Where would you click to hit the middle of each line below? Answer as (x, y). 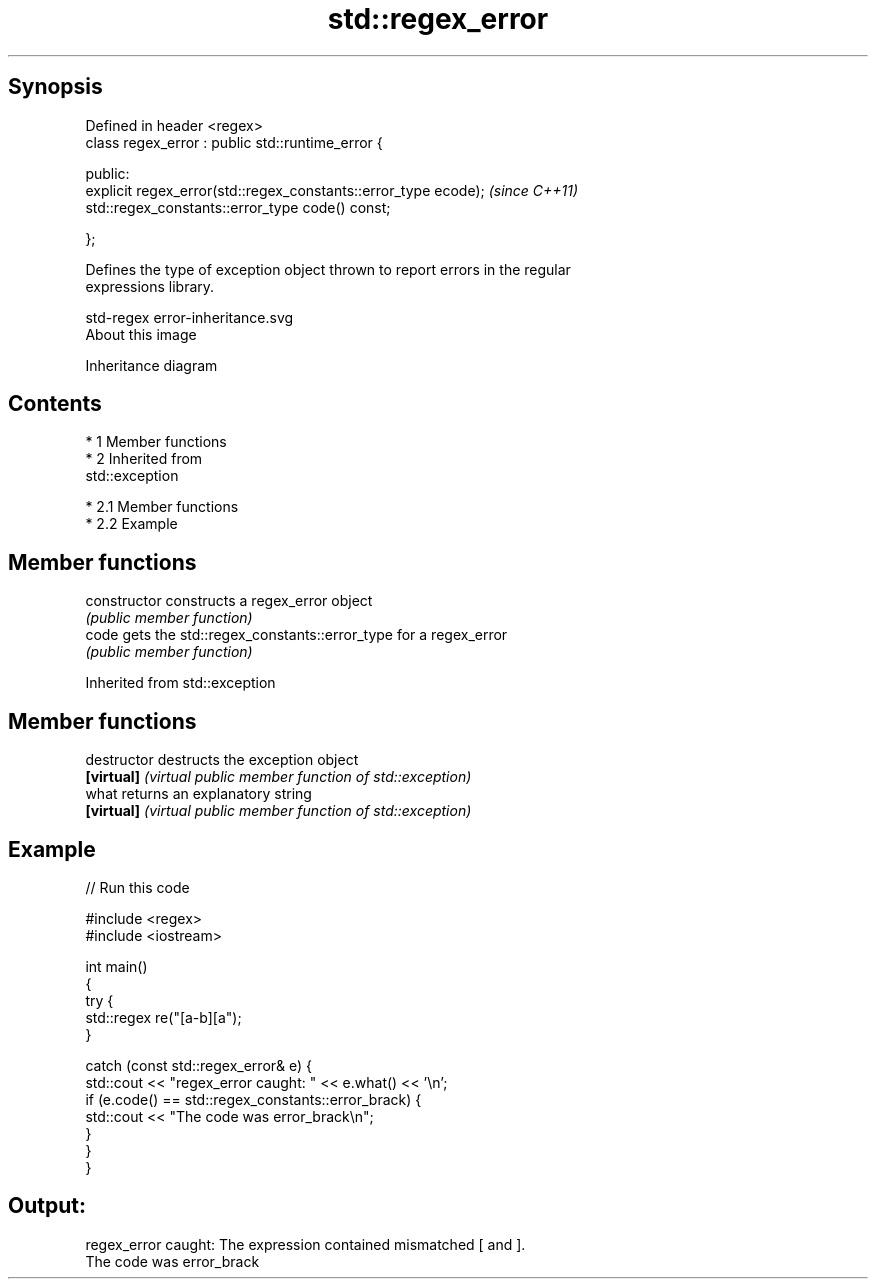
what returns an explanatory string (198, 794)
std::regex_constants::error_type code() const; (238, 207)
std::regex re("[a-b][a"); (163, 1017)
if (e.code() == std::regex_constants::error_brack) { (253, 1099)
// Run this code (137, 887)
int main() (116, 966)
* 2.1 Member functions (162, 507)
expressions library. (150, 286)
